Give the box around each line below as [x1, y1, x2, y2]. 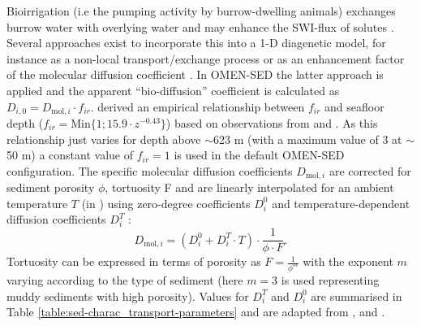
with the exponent [303, 253, 393, 270]
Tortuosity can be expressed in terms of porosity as [6, 253, 261, 270]
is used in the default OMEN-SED [174, 146, 345, 163]
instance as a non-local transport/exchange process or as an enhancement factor [6, 50, 405, 67]
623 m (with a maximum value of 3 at [213, 130, 402, 147]
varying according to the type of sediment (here [6, 271, 243, 288]
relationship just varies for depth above [6, 130, 201, 147]
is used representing [281, 271, 380, 288]
